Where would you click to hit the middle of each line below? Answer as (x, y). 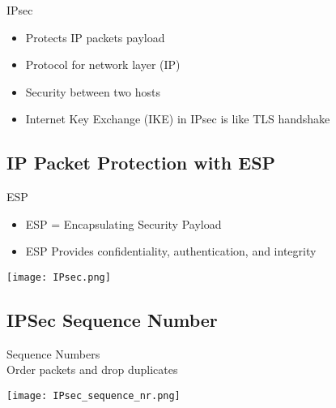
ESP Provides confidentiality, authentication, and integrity (171, 251)
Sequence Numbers (53, 353)
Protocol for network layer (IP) (103, 64)
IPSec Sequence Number (112, 320)
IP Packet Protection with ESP (141, 163)
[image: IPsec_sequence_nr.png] (94, 396)
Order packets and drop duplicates (92, 369)
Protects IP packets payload (95, 37)
